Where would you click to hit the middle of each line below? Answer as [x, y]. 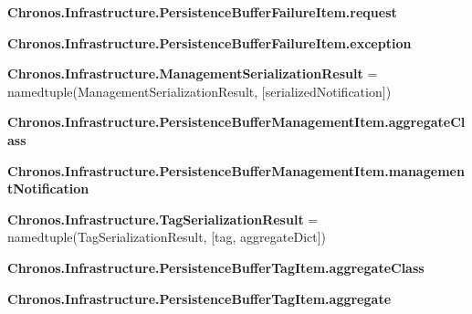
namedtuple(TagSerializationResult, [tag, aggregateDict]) [167, 237]
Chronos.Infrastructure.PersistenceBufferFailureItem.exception [210, 42]
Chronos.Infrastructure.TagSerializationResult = [163, 219]
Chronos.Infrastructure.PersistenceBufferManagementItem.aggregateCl [236, 122]
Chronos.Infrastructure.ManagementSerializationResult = [193, 73]
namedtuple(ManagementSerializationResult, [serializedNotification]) [199, 91]
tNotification [48, 188]
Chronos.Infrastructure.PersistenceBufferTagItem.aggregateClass [216, 267]
